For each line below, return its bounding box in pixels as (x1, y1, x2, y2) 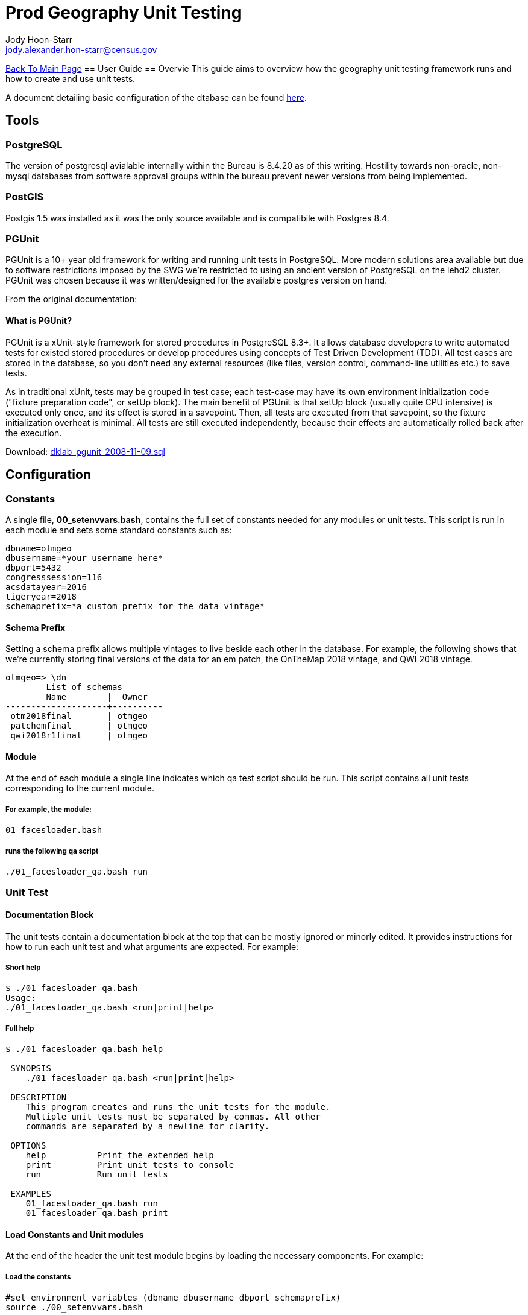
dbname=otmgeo (5, 543, 72, 553)
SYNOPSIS (10, 1063, 51, 1074)
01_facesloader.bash (5, 825, 102, 835)
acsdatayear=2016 (5, 581, 87, 592)
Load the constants (5, 1272, 71, 1281)
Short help (5, 963, 41, 972)
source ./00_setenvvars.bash (5, 1302, 143, 1313)
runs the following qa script (5, 846, 99, 855)
